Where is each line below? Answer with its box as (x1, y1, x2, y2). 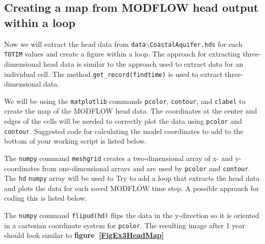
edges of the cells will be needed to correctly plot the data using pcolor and (4, 116, 242, 126)
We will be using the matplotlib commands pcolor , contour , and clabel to (4, 95, 246, 106)
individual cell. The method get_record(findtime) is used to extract (4, 68, 223, 79)
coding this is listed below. (4, 193, 87, 203)
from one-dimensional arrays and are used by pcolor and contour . (42, 162, 251, 173)
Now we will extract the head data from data (4, 38, 146, 49)
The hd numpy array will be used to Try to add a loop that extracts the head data (4, 173, 260, 183)
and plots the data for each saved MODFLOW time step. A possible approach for (4, 182, 259, 193)
